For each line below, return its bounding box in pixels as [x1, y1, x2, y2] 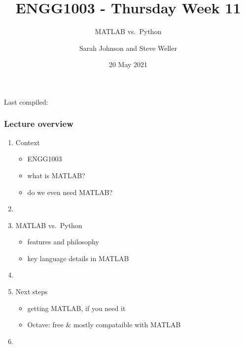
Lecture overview [4, 117, 73, 130]
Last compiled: [4, 96, 48, 107]
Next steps [15, 286, 48, 297]
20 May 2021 [108, 59, 148, 70]
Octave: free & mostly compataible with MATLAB [27, 319, 181, 330]
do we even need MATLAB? [27, 187, 113, 197]
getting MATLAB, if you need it [27, 303, 126, 313]
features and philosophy [27, 236, 99, 247]
